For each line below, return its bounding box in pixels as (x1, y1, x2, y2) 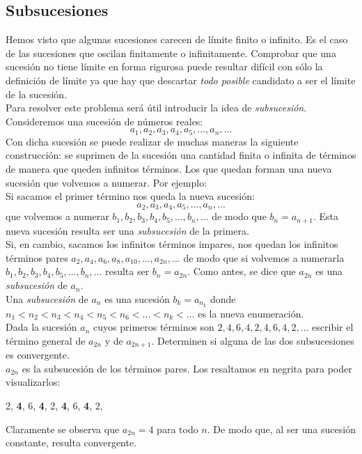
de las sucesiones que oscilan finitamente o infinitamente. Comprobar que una (6, 45, 336, 60)
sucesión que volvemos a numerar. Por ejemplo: (6, 175, 207, 189)
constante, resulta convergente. (6, 435, 137, 450)
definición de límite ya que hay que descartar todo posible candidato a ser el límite (6, 72, 356, 87)
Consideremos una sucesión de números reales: (6, 113, 203, 128)
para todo (157, 421, 198, 436)
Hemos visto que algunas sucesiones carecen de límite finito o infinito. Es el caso (6, 32, 348, 47)
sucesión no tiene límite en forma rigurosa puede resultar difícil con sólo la (6, 59, 323, 74)
